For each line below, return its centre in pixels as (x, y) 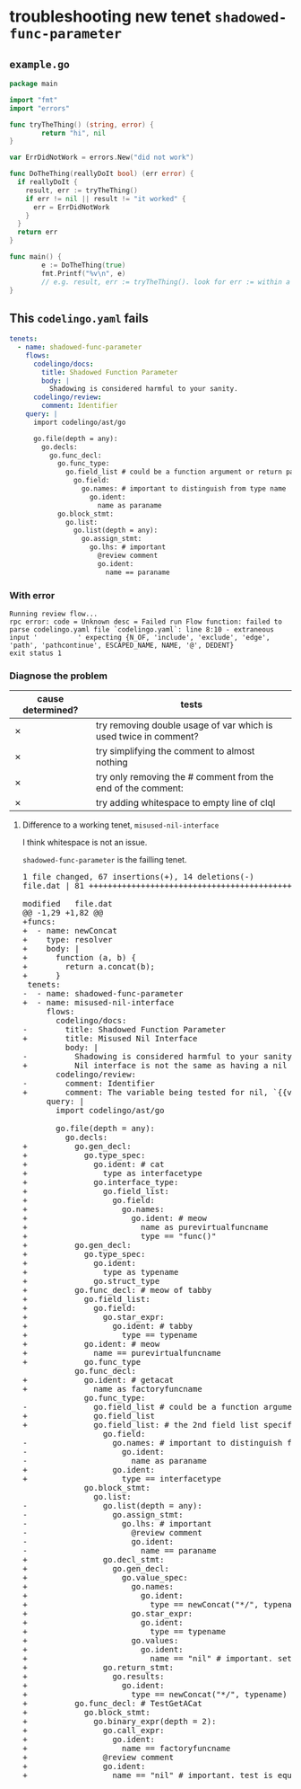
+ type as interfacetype (112, 1173)
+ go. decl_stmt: (93, 1560)
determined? (50, 710)
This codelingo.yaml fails (79, 318)
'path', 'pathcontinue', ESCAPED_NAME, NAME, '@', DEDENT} (122, 645)
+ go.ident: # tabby (107, 1326)
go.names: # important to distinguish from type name (184, 489)
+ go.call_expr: (93, 1731)
